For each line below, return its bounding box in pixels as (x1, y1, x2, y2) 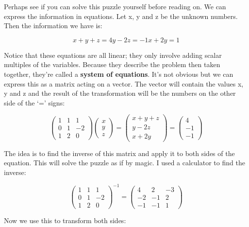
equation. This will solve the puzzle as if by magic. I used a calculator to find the (4, 157, 245, 168)
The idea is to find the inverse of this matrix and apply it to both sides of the (4, 148, 235, 158)
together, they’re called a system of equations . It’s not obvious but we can (4, 69, 233, 79)
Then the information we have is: (4, 20, 102, 31)
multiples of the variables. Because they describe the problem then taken (4, 59, 220, 70)
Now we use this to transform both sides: (4, 215, 126, 225)
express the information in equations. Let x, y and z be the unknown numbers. (4, 11, 238, 21)
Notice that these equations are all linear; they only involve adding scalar (4, 50, 222, 60)
